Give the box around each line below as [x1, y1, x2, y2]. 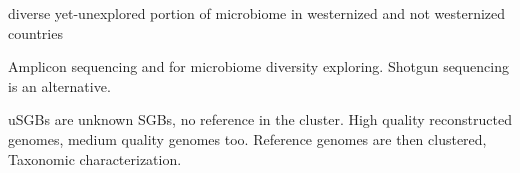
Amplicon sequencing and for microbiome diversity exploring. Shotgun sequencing [8, 56, 509, 77]
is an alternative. [8, 75, 111, 96]
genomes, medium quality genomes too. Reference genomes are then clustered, [8, 128, 487, 149]
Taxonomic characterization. [8, 148, 182, 169]
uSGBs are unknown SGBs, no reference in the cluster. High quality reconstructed [8, 109, 512, 130]
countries [8, 22, 63, 43]
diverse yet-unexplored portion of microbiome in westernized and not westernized [8, 3, 506, 23]
